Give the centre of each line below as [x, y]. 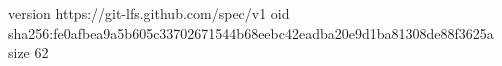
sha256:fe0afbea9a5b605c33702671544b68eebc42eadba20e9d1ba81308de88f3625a [251, 32]
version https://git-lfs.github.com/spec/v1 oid [149, 13]
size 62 [28, 52]
